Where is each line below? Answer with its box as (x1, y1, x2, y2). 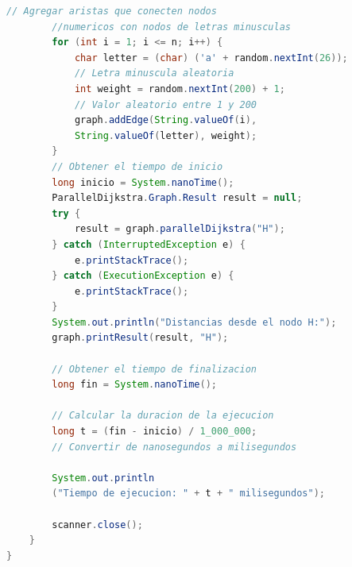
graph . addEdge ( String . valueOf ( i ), (74, 114, 257, 126)
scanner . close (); (52, 519, 143, 530)
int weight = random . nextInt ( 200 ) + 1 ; (74, 83, 285, 94)
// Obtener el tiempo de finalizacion (52, 363, 257, 375)
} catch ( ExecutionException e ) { (52, 270, 234, 282)
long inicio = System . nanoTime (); (52, 176, 234, 188)
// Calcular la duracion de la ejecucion (52, 410, 274, 422)
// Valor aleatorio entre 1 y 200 (74, 98, 257, 110)
